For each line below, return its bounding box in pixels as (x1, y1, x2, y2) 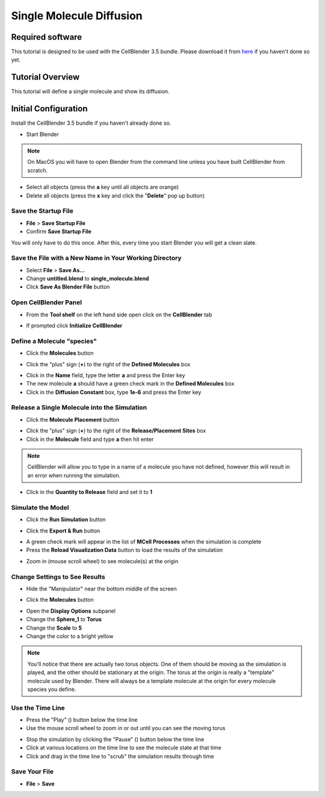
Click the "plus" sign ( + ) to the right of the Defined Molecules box (26, 360, 191, 367)
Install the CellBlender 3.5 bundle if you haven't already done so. (11, 119, 172, 127)
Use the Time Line (11, 704, 66, 712)
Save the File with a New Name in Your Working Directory (11, 254, 182, 262)
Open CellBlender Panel (11, 298, 82, 307)
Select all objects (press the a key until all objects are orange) (26, 184, 179, 191)
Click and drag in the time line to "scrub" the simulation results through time (26, 752, 214, 760)
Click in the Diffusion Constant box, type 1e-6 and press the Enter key (26, 389, 202, 396)
